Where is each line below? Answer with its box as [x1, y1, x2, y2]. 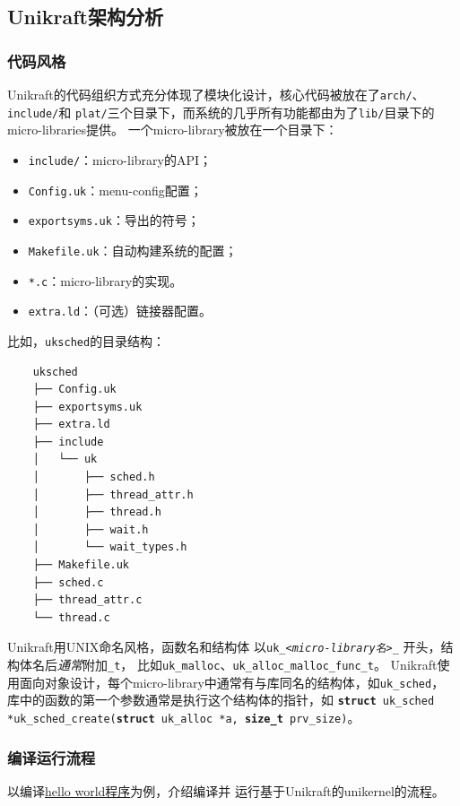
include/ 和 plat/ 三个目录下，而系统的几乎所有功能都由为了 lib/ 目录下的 [7, 102, 435, 121]
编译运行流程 [7, 746, 96, 768]
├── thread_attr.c [32, 594, 143, 607]
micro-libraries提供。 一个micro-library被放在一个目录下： [7, 120, 338, 139]
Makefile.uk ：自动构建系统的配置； [28, 240, 238, 259]
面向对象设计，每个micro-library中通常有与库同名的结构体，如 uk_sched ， [19, 672, 445, 691]
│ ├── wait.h [32, 523, 149, 536]
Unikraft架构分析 [7, 3, 163, 30]
